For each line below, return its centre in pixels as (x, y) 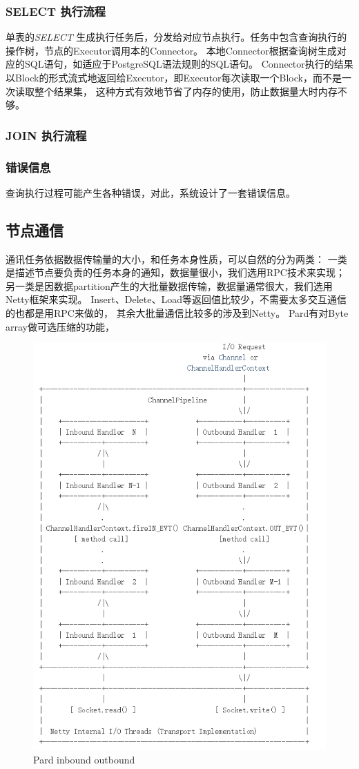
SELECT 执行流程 (56, 11)
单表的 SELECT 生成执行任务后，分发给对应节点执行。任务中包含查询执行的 (176, 37)
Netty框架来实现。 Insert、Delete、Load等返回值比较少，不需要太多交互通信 (176, 299)
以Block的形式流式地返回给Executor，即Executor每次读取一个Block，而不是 (174, 77)
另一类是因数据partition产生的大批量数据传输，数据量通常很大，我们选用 (169, 285)
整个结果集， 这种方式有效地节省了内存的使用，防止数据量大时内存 (186, 91)
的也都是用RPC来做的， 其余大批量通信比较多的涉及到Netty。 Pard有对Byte (177, 313)
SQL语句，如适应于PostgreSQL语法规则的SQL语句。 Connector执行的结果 (189, 64)
